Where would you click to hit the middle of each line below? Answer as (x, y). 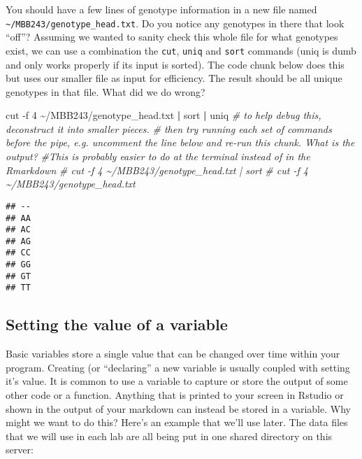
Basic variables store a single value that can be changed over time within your (173, 354)
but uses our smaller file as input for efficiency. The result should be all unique (174, 78)
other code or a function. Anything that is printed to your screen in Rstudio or (175, 395)
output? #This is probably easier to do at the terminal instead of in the (158, 156)
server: (20, 450)
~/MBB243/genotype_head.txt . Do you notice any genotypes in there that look (175, 23)
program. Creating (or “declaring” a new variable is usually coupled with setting (178, 367)
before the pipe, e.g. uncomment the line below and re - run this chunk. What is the (180, 142)
